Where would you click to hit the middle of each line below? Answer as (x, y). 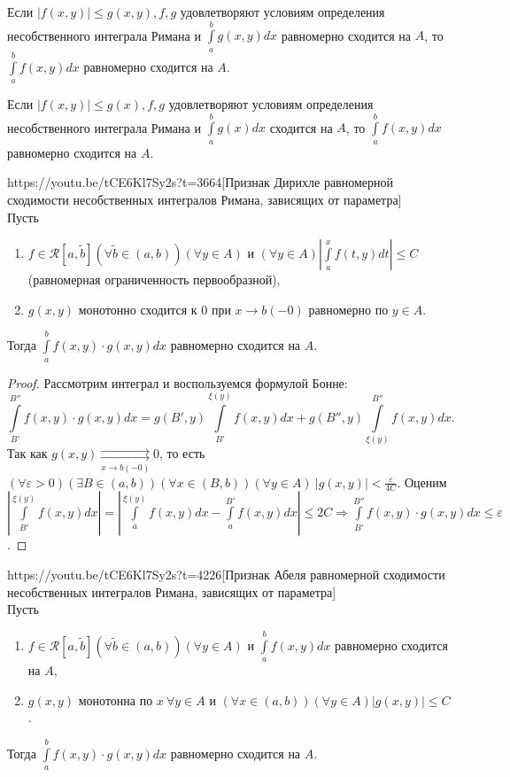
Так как (27, 453)
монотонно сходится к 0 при (155, 309)
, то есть (182, 453)
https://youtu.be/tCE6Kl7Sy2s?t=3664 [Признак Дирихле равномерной (200, 182)
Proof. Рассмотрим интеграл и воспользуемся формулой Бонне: (178, 382)
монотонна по (116, 699)
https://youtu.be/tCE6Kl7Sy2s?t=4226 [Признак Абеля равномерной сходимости (226, 574)
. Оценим (422, 482)
